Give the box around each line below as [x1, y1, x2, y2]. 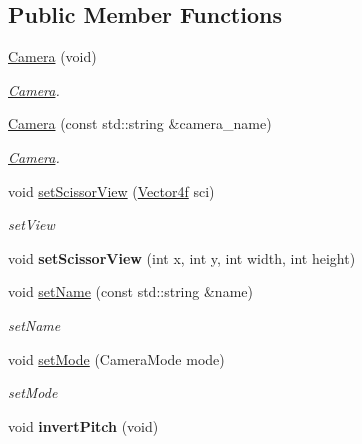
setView [8, 214, 55, 235]
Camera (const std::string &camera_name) [8, 113, 272, 134]
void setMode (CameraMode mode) [8, 348, 225, 369]
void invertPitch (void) [8, 415, 159, 436]
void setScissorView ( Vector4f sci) [8, 180, 215, 201]
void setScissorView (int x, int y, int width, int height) [8, 247, 356, 268]
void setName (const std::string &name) [8, 281, 253, 302]
